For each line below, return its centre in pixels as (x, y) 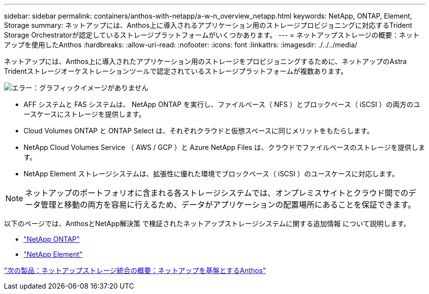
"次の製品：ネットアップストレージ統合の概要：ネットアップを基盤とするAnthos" (135, 270)
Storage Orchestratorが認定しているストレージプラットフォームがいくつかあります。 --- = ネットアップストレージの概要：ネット (212, 35)
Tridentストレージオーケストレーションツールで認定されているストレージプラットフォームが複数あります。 (176, 71)
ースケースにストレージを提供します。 (84, 114)
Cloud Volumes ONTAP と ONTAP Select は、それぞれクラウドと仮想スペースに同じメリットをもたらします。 (199, 131)
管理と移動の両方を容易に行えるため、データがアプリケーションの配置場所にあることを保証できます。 (228, 205)
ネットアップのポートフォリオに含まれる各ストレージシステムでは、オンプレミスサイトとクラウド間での (217, 193)
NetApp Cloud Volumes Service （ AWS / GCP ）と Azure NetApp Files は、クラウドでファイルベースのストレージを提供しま (224, 147)
